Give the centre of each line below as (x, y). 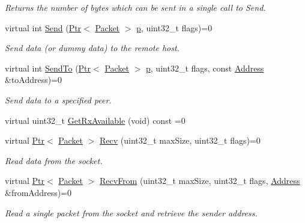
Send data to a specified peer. (58, 99)
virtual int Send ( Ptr (43, 27)
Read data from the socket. (54, 160)
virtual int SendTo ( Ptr (48, 68)
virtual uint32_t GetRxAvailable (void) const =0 (95, 120)
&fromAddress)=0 (38, 192)
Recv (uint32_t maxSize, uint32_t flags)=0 (180, 140)
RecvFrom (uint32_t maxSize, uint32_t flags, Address (200, 181)
